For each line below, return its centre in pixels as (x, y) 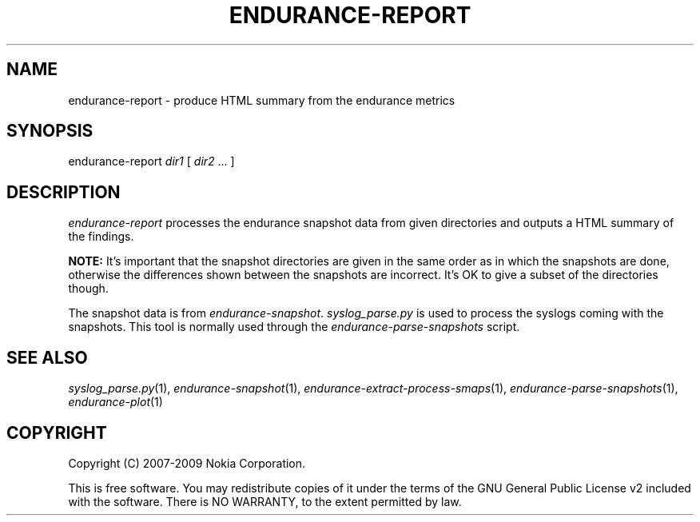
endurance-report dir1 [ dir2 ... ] (151, 161)
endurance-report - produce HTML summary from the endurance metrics (262, 100)
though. (88, 289)
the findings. (101, 237)
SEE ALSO (47, 357)
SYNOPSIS (50, 131)
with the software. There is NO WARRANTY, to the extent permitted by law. (265, 501)
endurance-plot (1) (115, 402)
